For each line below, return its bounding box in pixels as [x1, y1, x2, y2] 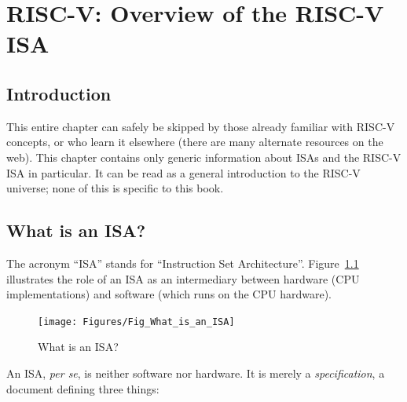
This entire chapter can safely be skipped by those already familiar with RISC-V [6, 118, 395, 134]
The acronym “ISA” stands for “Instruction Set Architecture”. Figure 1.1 [6, 254, 359, 271]
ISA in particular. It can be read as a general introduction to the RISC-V [6, 164, 361, 181]
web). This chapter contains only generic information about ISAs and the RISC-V [6, 148, 401, 165]
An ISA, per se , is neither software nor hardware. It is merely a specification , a [6, 364, 385, 381]
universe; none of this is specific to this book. [6, 180, 224, 196]
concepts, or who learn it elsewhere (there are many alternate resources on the [6, 133, 383, 150]
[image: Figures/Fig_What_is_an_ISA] [38, 316, 235, 327]
